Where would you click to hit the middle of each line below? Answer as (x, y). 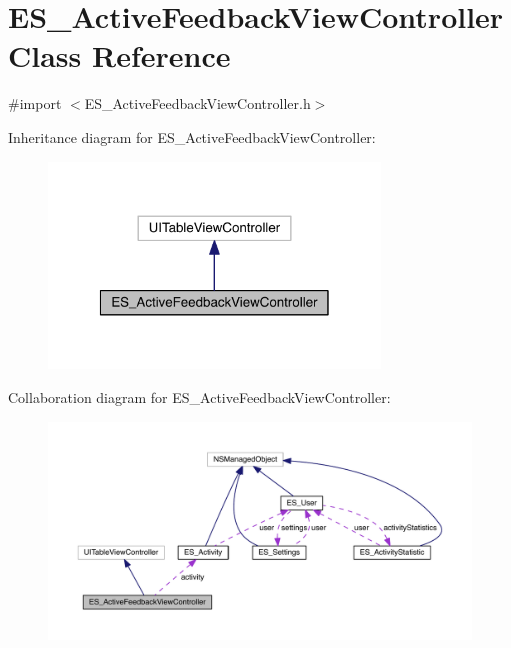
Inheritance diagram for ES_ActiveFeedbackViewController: (192, 136)
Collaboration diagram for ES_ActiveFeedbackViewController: (199, 397)
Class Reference (119, 55)
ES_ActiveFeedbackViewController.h (197, 103)
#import (35, 103)
